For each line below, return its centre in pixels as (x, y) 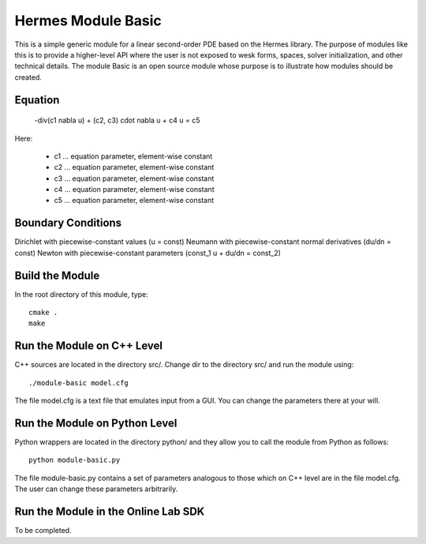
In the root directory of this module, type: (82, 294)
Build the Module (57, 275)
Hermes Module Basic (88, 21)
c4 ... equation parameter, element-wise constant (134, 189)
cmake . (43, 313)
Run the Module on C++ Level (89, 346)
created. (28, 77)
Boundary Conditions (68, 223)
